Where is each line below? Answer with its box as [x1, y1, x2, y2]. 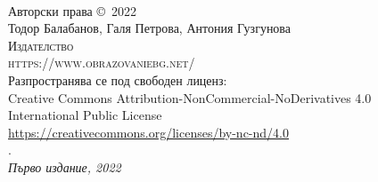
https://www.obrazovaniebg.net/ [8, 53, 195, 72]
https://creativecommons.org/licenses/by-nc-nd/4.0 [8, 123, 289, 141]
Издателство [8, 36, 74, 54]
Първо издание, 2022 [8, 157, 121, 176]
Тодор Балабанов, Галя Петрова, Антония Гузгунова [8, 19, 292, 37]
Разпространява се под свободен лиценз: [8, 70, 227, 89]
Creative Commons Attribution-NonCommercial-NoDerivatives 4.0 [8, 88, 372, 107]
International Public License [8, 106, 162, 124]
